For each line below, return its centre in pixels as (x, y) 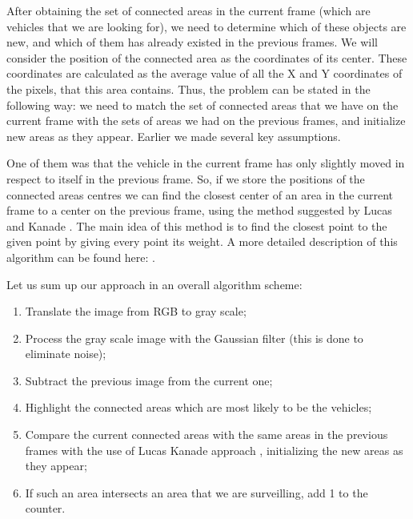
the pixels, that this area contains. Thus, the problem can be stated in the (188, 89)
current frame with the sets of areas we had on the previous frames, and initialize (206, 121)
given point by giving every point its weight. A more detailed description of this (202, 241)
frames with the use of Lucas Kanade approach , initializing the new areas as (214, 450)
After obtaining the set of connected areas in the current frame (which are (188, 10)
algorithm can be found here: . (81, 257)
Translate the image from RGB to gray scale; (136, 311)
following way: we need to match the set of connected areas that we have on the (202, 105)
